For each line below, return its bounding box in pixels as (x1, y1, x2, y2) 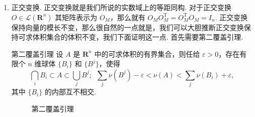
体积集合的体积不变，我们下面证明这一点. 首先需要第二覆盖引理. (32, 32, 243, 42)
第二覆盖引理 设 (11, 48, 63, 59)
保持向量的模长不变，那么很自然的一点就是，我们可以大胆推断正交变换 (11, 22, 244, 32)
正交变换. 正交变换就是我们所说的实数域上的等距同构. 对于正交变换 (11, 2, 231, 12)
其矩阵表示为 (55, 12, 98, 22)
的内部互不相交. (44, 86, 96, 97)
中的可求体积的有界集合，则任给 (94, 48, 200, 59)
